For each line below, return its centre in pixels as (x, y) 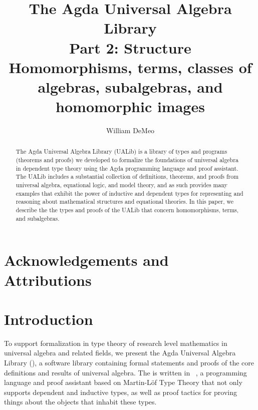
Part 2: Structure (130, 47)
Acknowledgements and (86, 260)
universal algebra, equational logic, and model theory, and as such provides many (122, 185)
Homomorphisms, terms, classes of (130, 67)
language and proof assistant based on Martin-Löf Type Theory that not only (123, 382)
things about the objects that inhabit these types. (80, 402)
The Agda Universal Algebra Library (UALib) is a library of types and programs (121, 151)
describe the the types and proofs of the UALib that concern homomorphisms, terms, (127, 210)
